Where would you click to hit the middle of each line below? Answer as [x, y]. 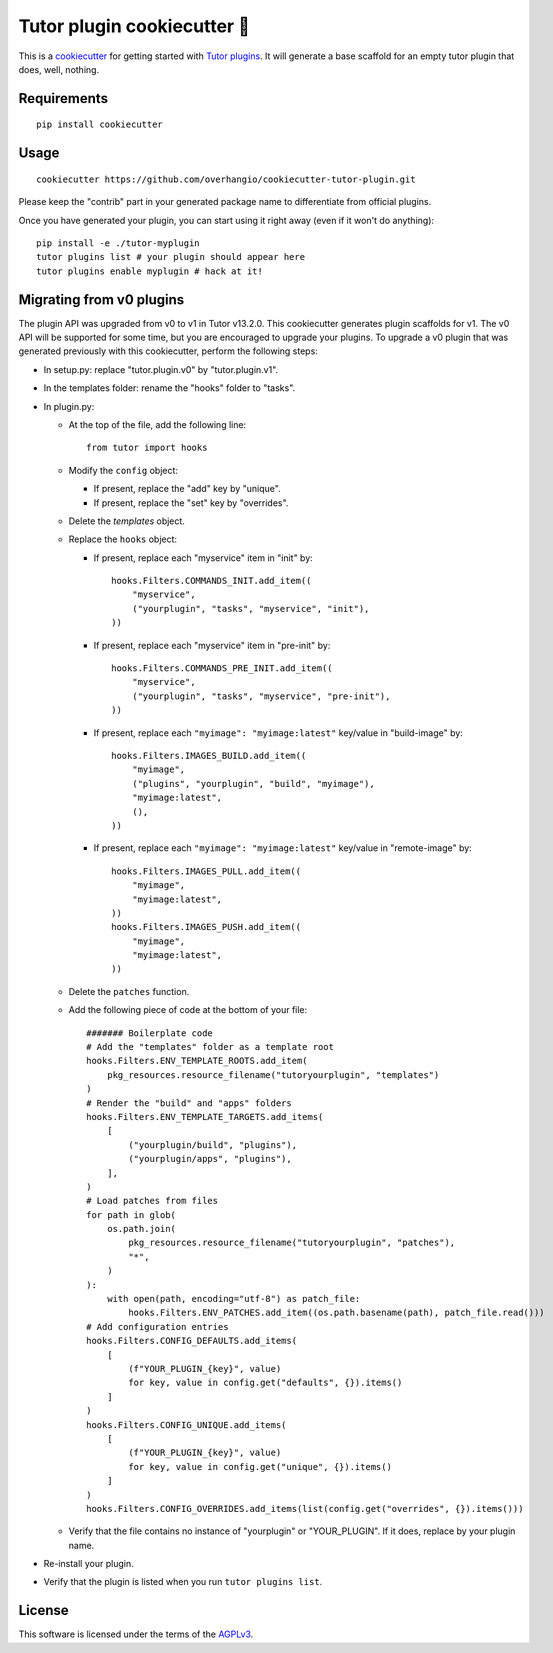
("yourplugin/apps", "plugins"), [210, 1159]
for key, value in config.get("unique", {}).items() [260, 1466]
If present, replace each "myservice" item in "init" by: [203, 557]
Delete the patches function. [129, 991]
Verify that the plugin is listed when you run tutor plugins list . [183, 1582]
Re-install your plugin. [88, 1564]
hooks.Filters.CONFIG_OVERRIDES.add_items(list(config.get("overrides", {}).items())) [305, 1508]
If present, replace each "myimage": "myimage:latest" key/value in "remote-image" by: [282, 848]
